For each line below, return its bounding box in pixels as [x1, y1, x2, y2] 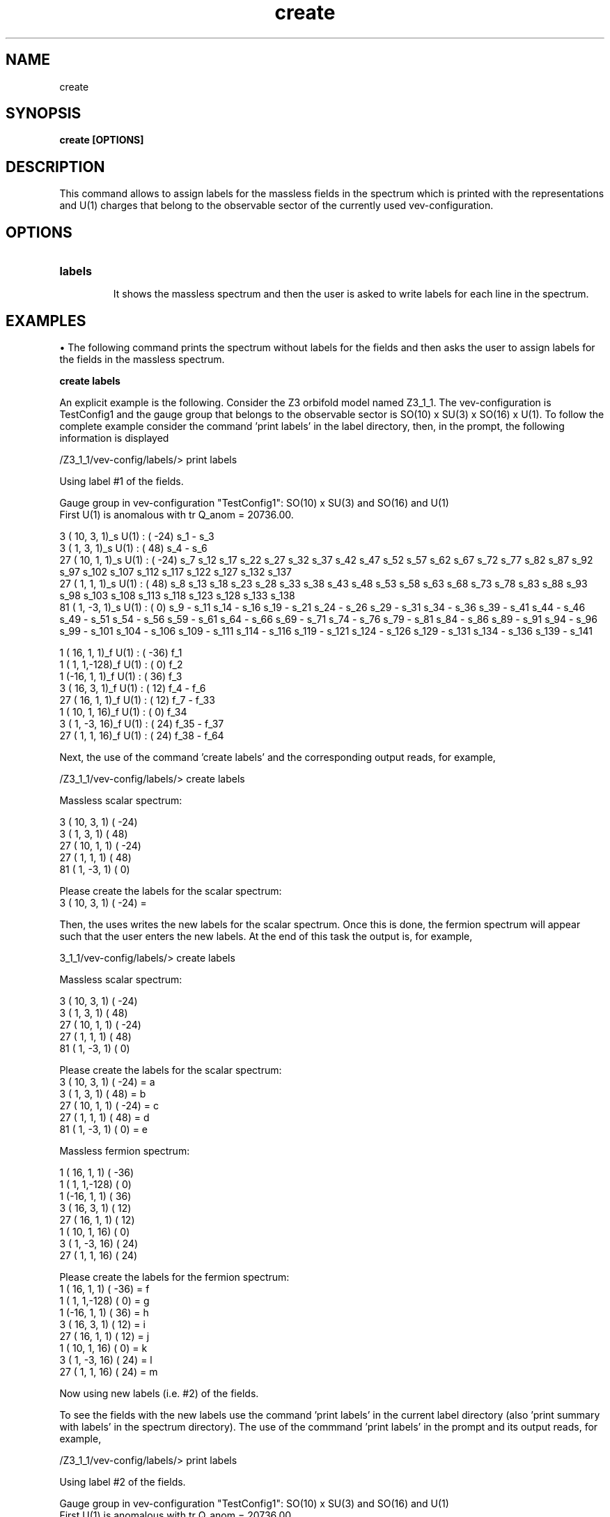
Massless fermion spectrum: [59, 1144, 190, 1157]
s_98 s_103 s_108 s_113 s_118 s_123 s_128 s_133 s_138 [59, 589, 295, 601]
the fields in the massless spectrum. [59, 353, 225, 365]
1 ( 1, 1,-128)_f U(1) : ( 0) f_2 [59, 658, 183, 670]
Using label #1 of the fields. [59, 475, 184, 487]
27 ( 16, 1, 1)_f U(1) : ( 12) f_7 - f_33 [59, 693, 215, 706]
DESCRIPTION [6, 157, 105, 176]
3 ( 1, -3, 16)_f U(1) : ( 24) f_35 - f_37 [59, 717, 224, 730]
